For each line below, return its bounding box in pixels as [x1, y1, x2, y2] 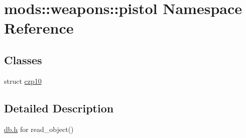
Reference [4, 18, 74, 38]
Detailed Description [4, 100, 114, 115]
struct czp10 [4, 75, 42, 86]
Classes [4, 52, 42, 67]
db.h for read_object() [4, 123, 74, 134]
